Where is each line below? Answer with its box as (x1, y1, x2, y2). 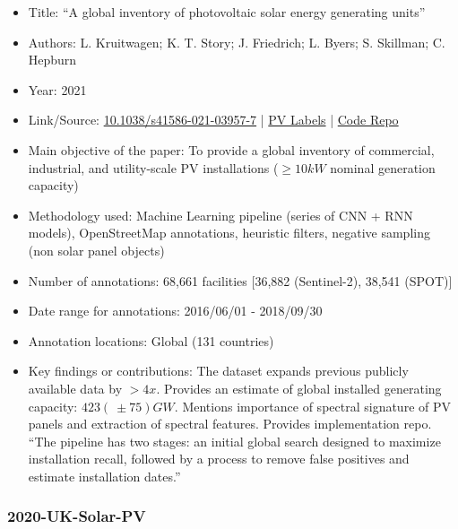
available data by (28, 378, 123, 397)
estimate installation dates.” (28, 466, 181, 485)
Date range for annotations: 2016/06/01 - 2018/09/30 (28, 301, 323, 320)
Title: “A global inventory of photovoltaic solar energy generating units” (28, 3, 426, 21)
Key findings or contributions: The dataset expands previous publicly (28, 361, 409, 380)
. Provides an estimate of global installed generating (156, 378, 442, 397)
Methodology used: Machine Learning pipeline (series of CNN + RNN (28, 205, 413, 224)
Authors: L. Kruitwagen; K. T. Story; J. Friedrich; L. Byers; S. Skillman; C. (28, 32, 445, 51)
